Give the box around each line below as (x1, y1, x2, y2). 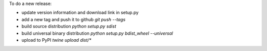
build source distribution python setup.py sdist (21, 24, 116, 29)
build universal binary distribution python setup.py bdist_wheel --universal (21, 30, 173, 36)
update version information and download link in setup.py (21, 10, 139, 16)
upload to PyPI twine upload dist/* (21, 37, 91, 43)
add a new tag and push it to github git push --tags (21, 16, 126, 22)
